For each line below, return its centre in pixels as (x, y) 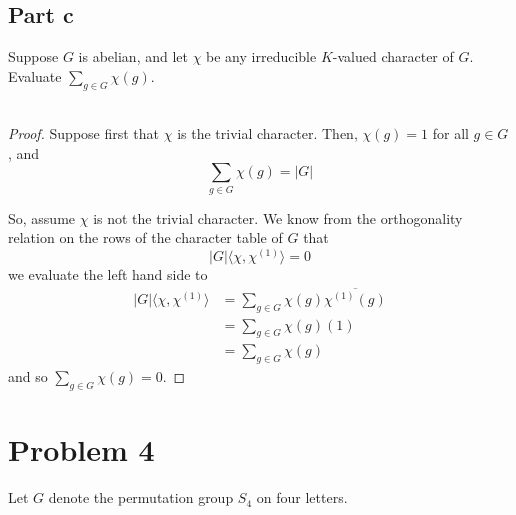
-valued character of (393, 56)
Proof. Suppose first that (84, 133)
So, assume (42, 217)
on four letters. (302, 497)
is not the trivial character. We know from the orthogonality (278, 217)
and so (28, 376)
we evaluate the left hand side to (108, 273)
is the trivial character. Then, (267, 133)
